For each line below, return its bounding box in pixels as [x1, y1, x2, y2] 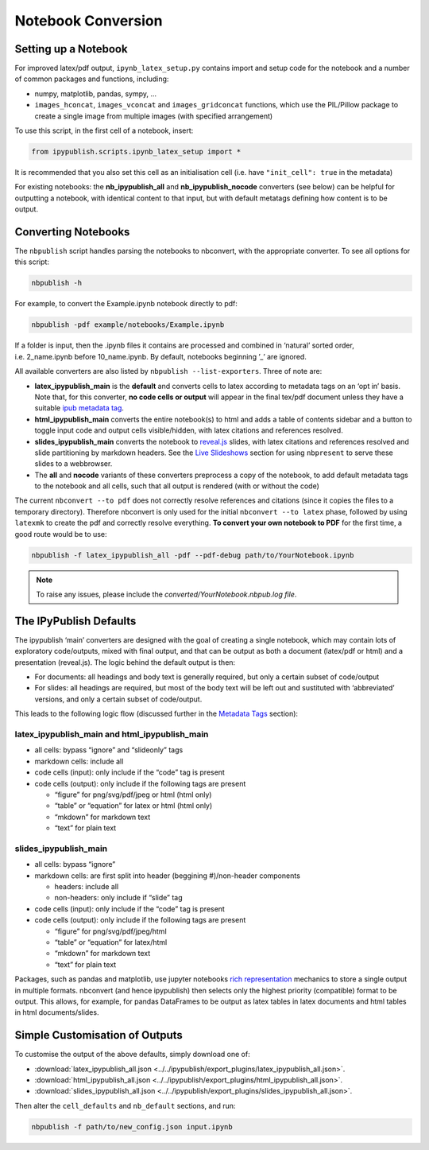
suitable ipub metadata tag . [34, 403, 125, 413]
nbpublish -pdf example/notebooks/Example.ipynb [31, 321, 225, 329]
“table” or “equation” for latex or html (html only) [54, 801, 213, 810]
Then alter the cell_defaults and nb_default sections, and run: [14, 1101, 236, 1110]
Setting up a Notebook [14, 42, 128, 56]
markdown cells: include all [34, 756, 124, 766]
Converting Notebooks [14, 225, 130, 239]
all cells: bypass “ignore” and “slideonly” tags [34, 745, 184, 755]
